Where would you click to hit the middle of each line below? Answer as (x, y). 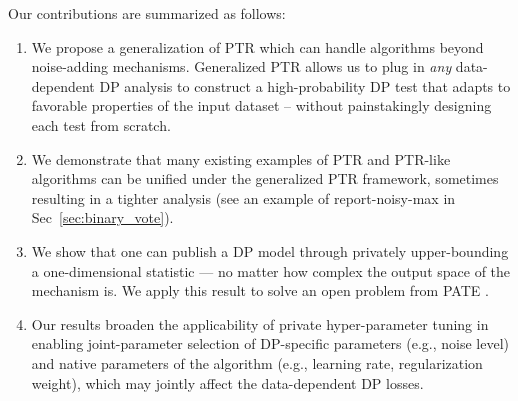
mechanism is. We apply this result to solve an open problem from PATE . (260, 290)
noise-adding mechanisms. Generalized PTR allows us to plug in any (241, 66)
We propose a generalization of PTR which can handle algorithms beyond (257, 46)
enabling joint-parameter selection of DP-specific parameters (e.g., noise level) (270, 343)
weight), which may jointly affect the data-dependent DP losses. (227, 382)
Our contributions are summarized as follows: (147, 13)
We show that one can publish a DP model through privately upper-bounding (270, 250)
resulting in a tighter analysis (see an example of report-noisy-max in (243, 197)
